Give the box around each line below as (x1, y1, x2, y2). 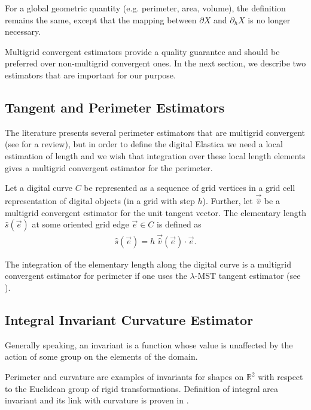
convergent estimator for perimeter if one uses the (5, 269, 187, 282)
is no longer (248, 13, 291, 26)
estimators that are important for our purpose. (5, 68, 176, 81)
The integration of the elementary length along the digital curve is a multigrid (5, 257, 291, 270)
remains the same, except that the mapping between (5, 13, 197, 26)
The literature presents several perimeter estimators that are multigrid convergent (5, 126, 306, 138)
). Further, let (202, 195, 253, 207)
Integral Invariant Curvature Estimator (5, 311, 254, 329)
